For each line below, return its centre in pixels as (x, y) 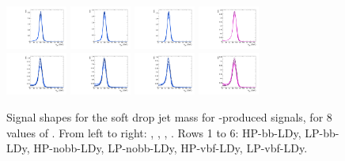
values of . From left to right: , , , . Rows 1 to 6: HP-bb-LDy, (154, 132)
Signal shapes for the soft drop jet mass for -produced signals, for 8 (169, 117)
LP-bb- (322, 132)
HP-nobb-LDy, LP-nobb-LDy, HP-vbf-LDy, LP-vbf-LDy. (171, 148)
